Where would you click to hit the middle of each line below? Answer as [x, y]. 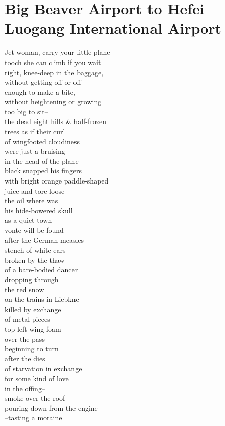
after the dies [25, 358]
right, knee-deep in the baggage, [54, 72]
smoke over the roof [35, 398]
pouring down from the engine [51, 408]
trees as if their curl [35, 131]
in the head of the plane [42, 161]
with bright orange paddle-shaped [57, 181]
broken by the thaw [35, 259]
